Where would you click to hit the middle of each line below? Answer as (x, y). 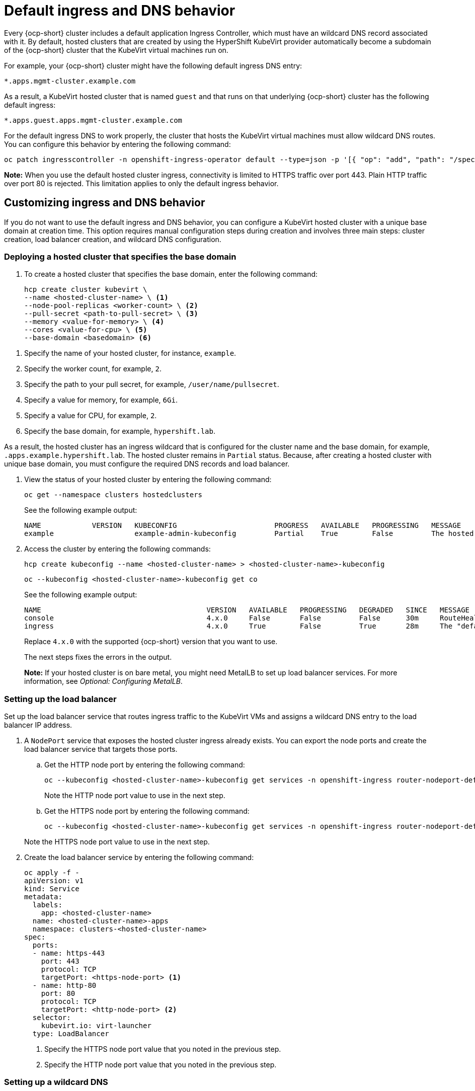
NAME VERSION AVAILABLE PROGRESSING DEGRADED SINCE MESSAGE (247, 610)
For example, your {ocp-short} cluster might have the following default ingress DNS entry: (153, 65)
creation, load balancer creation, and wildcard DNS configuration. (113, 239)
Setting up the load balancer (60, 699)
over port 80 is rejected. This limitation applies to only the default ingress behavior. (141, 183)
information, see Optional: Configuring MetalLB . (103, 681)
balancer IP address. (38, 725)
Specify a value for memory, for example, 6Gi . (101, 400)
